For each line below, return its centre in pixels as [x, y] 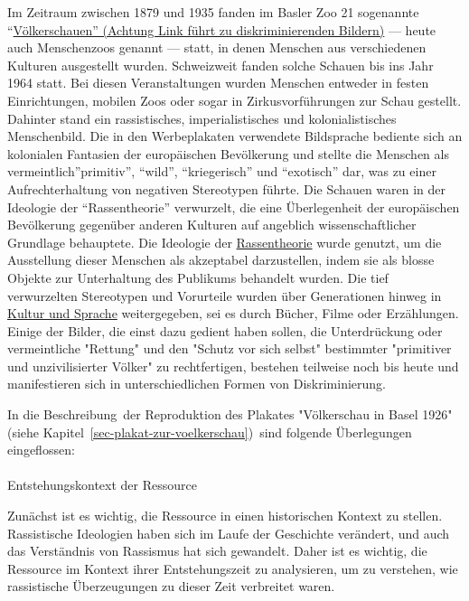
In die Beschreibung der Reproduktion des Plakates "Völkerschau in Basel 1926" [230, 414]
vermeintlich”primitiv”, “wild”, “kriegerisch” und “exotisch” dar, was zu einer [222, 171]
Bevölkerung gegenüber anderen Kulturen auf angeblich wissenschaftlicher [212, 225]
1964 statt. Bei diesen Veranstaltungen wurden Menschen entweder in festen [218, 83]
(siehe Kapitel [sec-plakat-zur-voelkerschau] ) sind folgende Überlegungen [210, 432]
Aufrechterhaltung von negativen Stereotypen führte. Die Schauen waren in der [227, 188]
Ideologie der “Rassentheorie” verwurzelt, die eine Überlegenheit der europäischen [234, 207]
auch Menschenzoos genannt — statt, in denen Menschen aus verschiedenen [217, 47]
